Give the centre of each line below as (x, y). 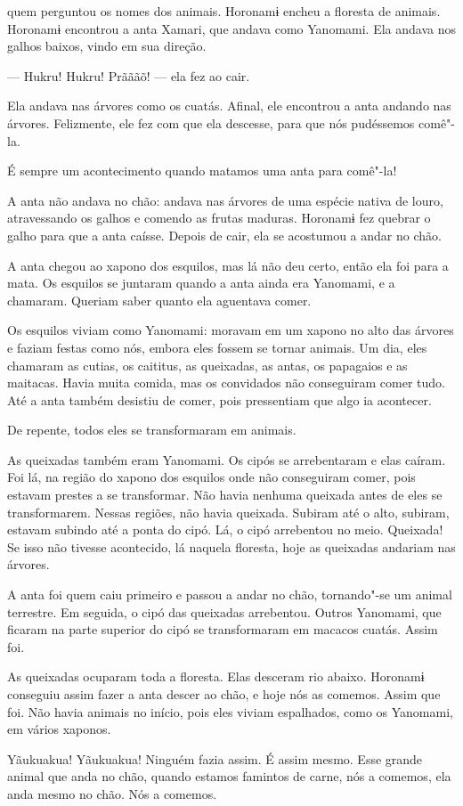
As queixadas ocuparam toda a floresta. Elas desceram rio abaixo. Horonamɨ (216, 676)
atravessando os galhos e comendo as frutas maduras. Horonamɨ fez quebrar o (219, 218)
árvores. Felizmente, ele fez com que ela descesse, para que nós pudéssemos (211, 122)
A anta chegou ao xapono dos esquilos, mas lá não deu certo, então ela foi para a (228, 265)
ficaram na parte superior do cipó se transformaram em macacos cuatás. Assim (223, 629)
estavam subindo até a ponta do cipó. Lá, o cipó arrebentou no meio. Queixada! (225, 529)
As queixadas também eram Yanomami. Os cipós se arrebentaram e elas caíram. (227, 459)
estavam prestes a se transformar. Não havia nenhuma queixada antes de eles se (225, 495)
